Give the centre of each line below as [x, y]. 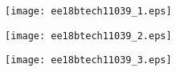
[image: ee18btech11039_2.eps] [88, 36]
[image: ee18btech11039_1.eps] [88, 11]
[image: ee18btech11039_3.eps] [88, 60]
